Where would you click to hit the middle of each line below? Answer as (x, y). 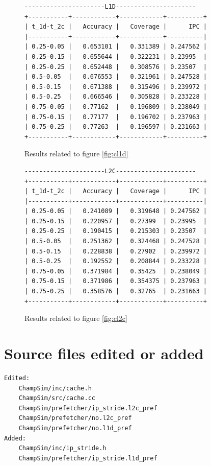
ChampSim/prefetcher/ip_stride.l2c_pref (88, 408)
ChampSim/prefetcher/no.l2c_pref (75, 418)
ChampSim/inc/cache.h (55, 388)
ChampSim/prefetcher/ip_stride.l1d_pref (88, 458)
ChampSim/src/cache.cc (57, 398)
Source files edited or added (104, 353)
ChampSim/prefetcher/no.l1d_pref (75, 428)
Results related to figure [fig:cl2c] (76, 318)
